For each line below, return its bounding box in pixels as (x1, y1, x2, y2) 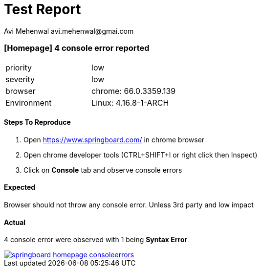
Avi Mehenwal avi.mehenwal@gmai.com (4, 26, 134, 35)
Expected (4, 183, 36, 192)
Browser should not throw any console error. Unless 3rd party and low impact (4, 200, 254, 209)
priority (5, 62, 32, 72)
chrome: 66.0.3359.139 (91, 86, 176, 96)
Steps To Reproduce (4, 118, 71, 127)
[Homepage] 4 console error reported (4, 43, 150, 53)
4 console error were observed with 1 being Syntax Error (4, 235, 188, 244)
